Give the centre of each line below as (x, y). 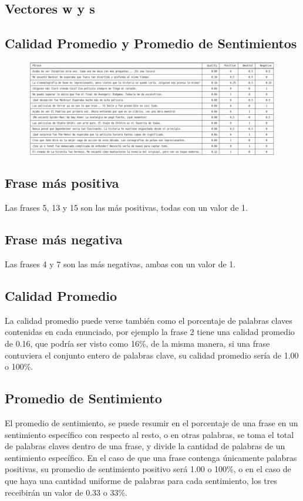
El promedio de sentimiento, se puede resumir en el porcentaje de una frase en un (151, 423)
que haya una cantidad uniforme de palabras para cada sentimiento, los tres (141, 481)
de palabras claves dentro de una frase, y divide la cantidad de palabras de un (145, 446)
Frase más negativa (64, 239)
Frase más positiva (62, 183)
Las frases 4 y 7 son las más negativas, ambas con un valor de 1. (120, 264)
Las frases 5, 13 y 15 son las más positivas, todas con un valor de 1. (126, 208)
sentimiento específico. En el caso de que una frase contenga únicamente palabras (151, 457)
